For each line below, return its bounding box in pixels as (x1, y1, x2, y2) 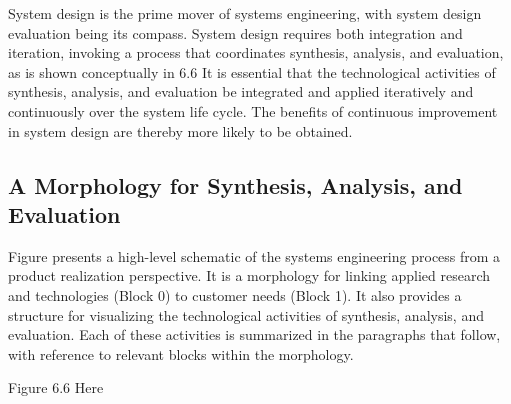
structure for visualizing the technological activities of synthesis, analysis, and (8, 304, 484, 325)
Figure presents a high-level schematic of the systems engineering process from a (8, 245, 501, 266)
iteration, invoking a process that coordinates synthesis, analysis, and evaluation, (8, 42, 504, 63)
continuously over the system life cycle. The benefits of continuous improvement (8, 100, 498, 121)
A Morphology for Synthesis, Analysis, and (8, 169, 463, 200)
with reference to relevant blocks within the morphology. (8, 343, 354, 364)
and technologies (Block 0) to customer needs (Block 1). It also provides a (8, 284, 462, 305)
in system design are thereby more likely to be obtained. (8, 120, 353, 141)
